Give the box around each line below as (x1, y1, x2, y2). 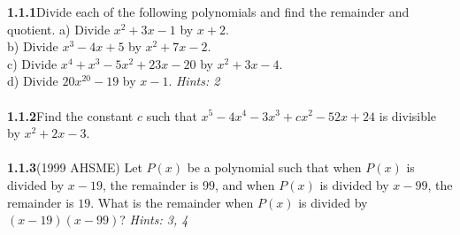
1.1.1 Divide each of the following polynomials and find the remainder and (7, 3, 410, 20)
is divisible (379, 106, 437, 125)
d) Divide (7, 72, 58, 90)
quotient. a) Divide (7, 19, 111, 38)
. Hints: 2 (168, 72, 220, 90)
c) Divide (7, 54, 57, 72)
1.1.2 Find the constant (7, 106, 134, 125)
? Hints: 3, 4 (119, 210, 188, 229)
